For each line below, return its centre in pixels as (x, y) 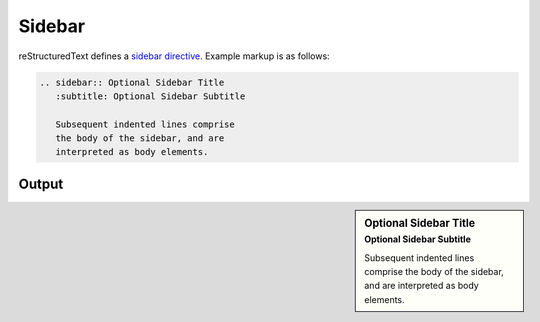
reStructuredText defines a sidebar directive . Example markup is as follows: (174, 56)
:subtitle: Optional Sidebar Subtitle (150, 96)
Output (41, 183)
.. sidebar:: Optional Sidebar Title (132, 82)
